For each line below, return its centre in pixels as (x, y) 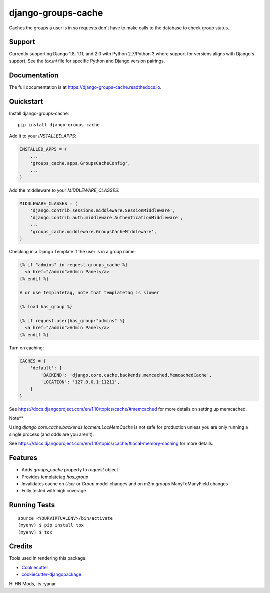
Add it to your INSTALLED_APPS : (43, 136)
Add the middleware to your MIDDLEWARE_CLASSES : (64, 190)
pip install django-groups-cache (59, 125)
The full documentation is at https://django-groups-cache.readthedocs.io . (85, 87)
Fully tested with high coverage (54, 491)
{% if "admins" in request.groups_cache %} (74, 265)
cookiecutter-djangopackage (52, 574)
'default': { (46, 368)
